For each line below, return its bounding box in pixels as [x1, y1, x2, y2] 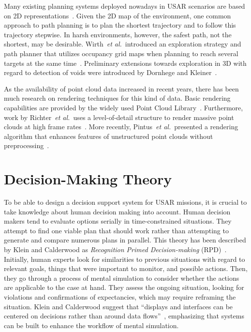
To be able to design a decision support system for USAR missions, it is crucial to [4, 197, 247, 207]
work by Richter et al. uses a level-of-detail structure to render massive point [4, 112, 234, 122]
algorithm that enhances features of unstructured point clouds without [4, 131, 213, 141]
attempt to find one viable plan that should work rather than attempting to [4, 225, 229, 235]
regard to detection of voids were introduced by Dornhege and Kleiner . [4, 67, 217, 77]
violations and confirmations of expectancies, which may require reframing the [4, 291, 236, 302]
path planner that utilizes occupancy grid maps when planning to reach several [4, 48, 238, 58]
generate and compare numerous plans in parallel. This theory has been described [4, 235, 246, 245]
